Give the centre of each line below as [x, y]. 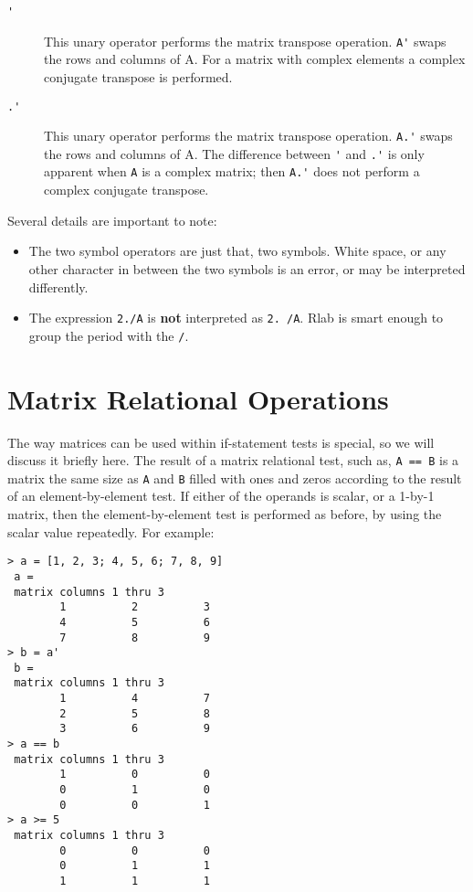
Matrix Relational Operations [198, 398]
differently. [58, 287]
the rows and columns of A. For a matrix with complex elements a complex [255, 59]
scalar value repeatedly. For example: [111, 531]
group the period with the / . [109, 335]
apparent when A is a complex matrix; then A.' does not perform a [232, 171]
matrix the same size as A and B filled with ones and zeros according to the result [235, 478]
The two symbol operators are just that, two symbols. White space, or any [237, 251]
